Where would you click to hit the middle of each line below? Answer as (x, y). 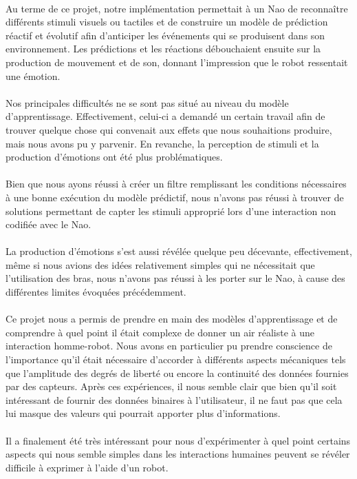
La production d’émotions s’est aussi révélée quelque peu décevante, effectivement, (179, 251)
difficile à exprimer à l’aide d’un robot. (87, 467)
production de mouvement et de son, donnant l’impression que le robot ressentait (177, 62)
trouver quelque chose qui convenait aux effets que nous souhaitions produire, (169, 129)
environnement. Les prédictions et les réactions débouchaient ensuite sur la (163, 49)
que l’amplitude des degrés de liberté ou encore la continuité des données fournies (177, 373)
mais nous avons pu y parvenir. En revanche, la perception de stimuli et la (162, 143)
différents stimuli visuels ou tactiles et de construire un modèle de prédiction (167, 22)
